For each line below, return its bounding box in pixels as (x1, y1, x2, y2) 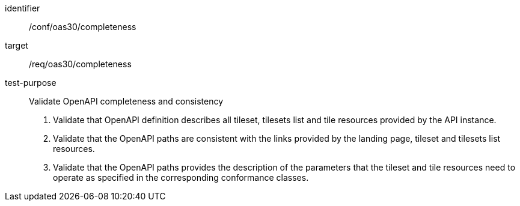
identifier (5, 3, 40, 13)
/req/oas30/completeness (29, 59, 132, 69)
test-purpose (5, 77, 57, 88)
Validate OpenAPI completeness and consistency (29, 96, 224, 106)
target (5, 40, 28, 50)
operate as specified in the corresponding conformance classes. (53, 172, 309, 183)
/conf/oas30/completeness (29, 22, 136, 32)
